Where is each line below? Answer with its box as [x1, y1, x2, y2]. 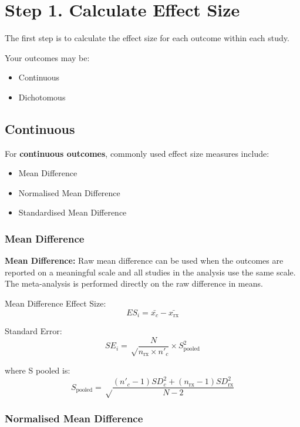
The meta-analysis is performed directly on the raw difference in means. [5, 277, 263, 290]
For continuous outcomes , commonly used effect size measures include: [5, 147, 269, 159]
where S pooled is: [5, 364, 70, 376]
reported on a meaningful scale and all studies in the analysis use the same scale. [5, 265, 296, 278]
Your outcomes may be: [5, 51, 90, 63]
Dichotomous [18, 90, 66, 103]
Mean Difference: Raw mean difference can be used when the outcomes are [5, 254, 284, 267]
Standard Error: [5, 325, 62, 337]
